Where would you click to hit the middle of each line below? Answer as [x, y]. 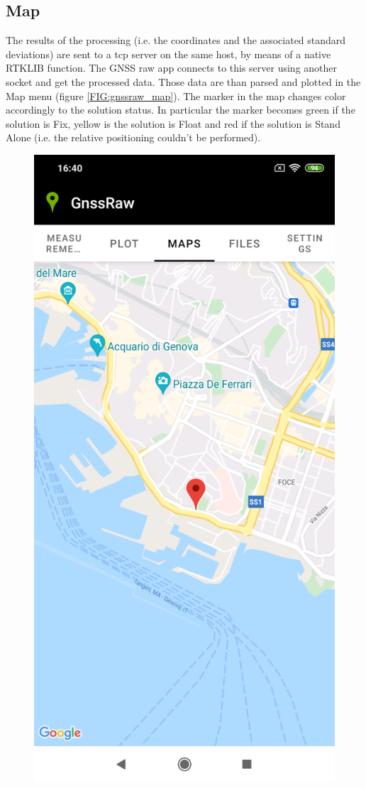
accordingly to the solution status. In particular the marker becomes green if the [181, 110]
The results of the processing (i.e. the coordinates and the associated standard [176, 40]
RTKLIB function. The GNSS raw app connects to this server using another [172, 68]
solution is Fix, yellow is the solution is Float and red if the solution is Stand [173, 123]
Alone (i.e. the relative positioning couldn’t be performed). [133, 137]
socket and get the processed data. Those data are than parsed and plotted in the [183, 81]
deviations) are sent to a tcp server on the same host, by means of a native [168, 54]
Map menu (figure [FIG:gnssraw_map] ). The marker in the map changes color [176, 95]
